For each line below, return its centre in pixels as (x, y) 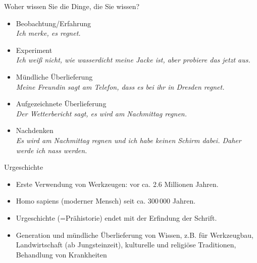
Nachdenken (35, 130)
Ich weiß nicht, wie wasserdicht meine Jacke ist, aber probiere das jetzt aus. (133, 60)
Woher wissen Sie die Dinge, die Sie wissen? (72, 6)
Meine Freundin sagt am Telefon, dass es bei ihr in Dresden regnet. (120, 86)
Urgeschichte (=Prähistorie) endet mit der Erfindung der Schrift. (116, 217)
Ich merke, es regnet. (48, 33)
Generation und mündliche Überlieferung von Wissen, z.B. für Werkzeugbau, (135, 235)
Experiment (34, 50)
